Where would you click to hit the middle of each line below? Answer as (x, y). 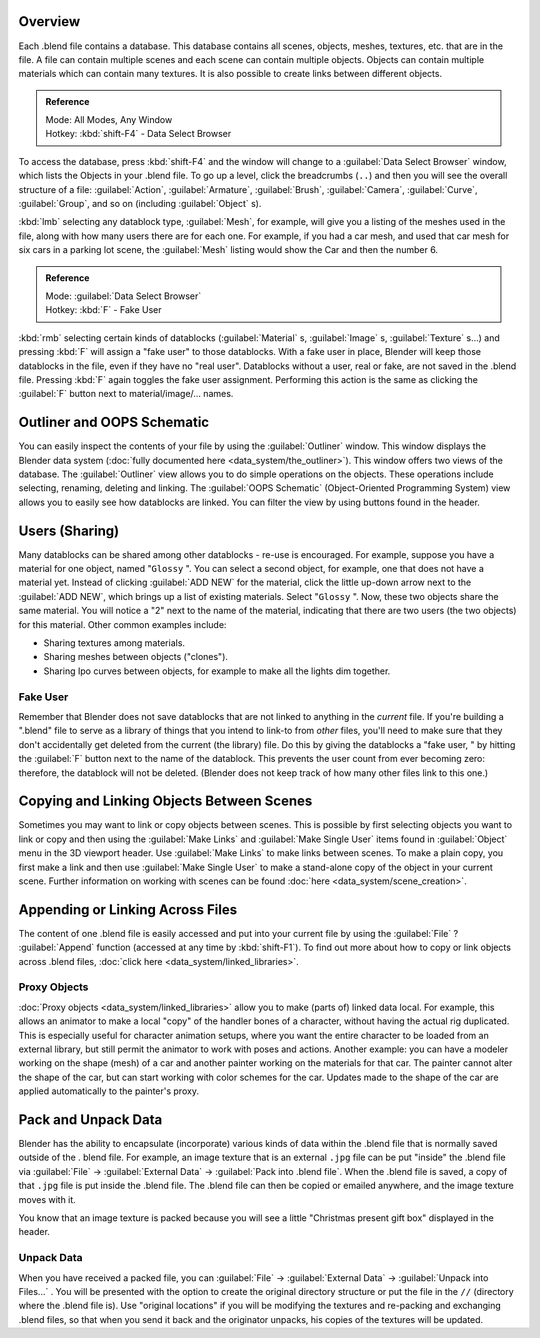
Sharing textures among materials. (114, 643)
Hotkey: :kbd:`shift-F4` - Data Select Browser (138, 134)
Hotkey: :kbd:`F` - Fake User (103, 310)
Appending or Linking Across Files (128, 909)
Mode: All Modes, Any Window (109, 120)
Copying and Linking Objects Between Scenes (165, 801)
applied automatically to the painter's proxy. (109, 1091)
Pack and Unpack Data (90, 1119)
